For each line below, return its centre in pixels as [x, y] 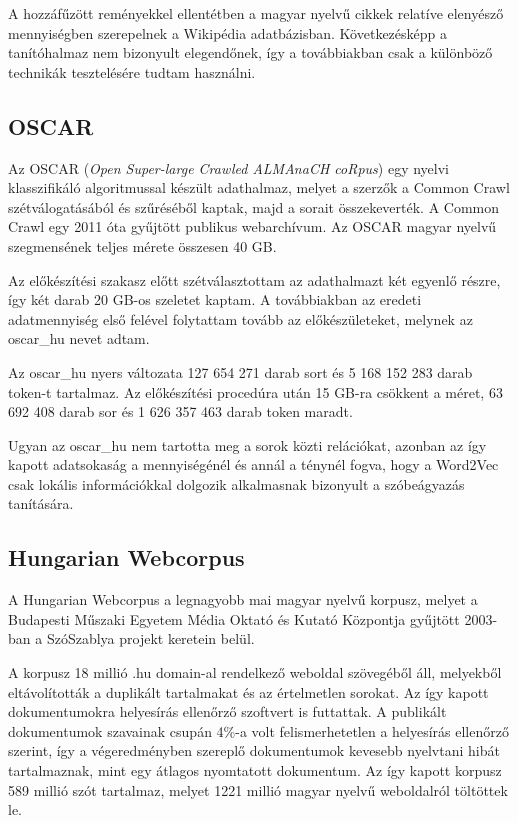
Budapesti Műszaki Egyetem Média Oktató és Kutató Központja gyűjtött [234, 618]
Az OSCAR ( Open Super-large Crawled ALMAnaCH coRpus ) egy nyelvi [228, 167]
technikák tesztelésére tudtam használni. [132, 71]
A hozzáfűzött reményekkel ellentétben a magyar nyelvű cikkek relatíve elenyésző [256, 13]
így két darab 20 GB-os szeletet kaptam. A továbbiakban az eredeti [215, 299]
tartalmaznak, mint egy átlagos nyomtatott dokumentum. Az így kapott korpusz [255, 770]
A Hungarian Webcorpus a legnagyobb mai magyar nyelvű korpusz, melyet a [243, 599]
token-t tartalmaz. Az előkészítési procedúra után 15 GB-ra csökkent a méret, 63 [255, 391]
